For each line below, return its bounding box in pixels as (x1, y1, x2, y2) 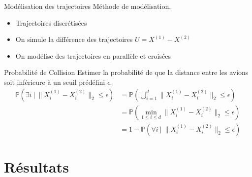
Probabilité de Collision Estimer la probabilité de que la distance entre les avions (4, 67, 249, 77)
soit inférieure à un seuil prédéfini (4, 76, 105, 87)
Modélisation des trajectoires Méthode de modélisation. (4, 1, 171, 11)
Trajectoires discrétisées (15, 17, 87, 28)
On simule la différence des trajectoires (15, 34, 133, 44)
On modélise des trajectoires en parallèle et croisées (15, 50, 171, 61)
